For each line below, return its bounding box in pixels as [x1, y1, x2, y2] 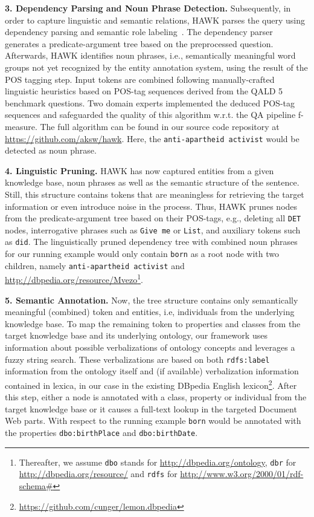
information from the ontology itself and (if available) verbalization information [5, 365, 299, 377]
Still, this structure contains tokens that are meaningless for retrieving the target [5, 187, 304, 200]
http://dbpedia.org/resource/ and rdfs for [19, 467, 178, 480]
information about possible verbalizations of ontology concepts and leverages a [5, 341, 295, 354]
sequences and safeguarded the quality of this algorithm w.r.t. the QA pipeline [5, 108, 296, 121]
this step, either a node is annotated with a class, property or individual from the [5, 391, 307, 403]
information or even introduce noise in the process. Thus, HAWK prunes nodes [5, 200, 298, 212]
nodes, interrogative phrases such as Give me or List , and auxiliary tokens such [5, 223, 301, 236]
